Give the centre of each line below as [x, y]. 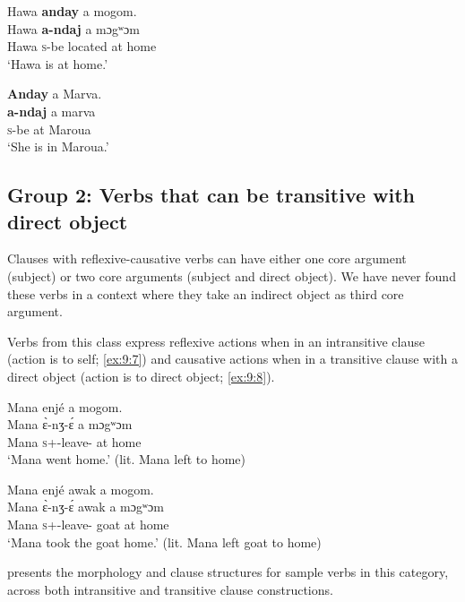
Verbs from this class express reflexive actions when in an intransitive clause [216, 341]
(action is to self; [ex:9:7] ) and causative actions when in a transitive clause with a [232, 359]
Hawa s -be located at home [82, 46]
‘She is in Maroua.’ [58, 146]
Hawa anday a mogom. [72, 11]
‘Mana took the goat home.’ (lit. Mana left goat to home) [164, 542]
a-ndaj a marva [52, 111]
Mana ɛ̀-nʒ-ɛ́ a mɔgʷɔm [70, 424]
